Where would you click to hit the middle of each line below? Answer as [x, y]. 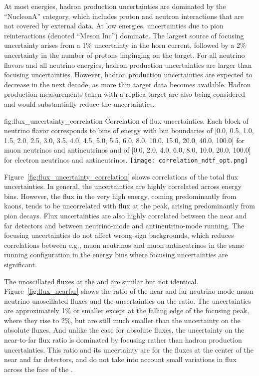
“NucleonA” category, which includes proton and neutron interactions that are [124, 16]
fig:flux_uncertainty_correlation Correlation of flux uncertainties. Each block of [126, 120]
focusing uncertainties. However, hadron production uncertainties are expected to [128, 75]
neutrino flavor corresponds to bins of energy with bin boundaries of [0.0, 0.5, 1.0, [129, 130]
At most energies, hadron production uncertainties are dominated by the [115, 6]
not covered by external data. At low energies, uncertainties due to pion [114, 26]
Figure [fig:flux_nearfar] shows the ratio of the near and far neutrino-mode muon [129, 291]
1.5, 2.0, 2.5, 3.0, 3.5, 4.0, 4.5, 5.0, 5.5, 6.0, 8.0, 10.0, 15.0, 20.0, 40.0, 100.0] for [124, 140]
